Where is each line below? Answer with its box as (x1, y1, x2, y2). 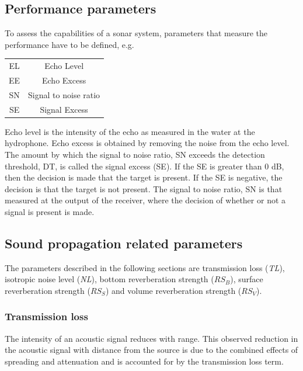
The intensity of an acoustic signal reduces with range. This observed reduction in (5, 332, 298, 344)
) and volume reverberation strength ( (105, 284, 242, 296)
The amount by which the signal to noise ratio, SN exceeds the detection (5, 148, 265, 160)
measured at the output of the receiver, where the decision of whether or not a (5, 194, 286, 206)
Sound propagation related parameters (5, 234, 243, 252)
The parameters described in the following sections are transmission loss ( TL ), (5, 261, 285, 273)
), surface (230, 273, 263, 285)
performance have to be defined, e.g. (5, 38, 134, 50)
